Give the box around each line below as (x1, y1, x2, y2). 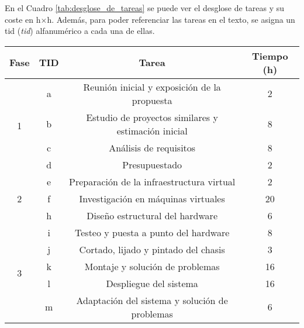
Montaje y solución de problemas (84, 259, 220, 273)
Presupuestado (122, 157, 182, 171)
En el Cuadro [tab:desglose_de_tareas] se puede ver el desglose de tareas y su (5, 2, 285, 13)
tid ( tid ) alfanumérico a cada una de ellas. (5, 25, 155, 37)
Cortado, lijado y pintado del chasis (79, 242, 225, 256)
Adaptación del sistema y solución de (76, 293, 228, 307)
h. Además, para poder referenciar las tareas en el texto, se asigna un (47, 13, 295, 25)
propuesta (132, 93, 172, 107)
